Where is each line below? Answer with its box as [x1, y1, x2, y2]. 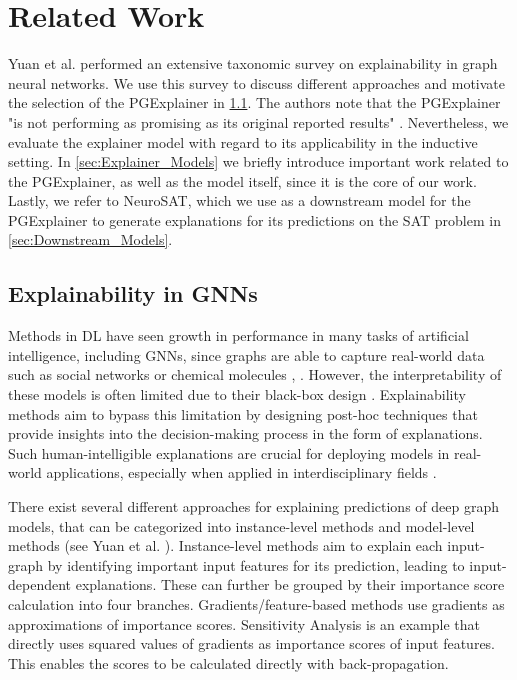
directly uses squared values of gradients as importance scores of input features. [8, 633, 496, 654]
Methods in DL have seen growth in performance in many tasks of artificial [8, 325, 469, 346]
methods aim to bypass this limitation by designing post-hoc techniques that [8, 403, 478, 424]
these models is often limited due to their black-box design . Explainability [8, 384, 466, 405]
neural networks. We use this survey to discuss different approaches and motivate [8, 72, 505, 93]
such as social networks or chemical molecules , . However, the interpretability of [8, 364, 502, 385]
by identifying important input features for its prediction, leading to [47, 554, 465, 575]
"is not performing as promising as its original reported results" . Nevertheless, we [8, 111, 509, 132]
